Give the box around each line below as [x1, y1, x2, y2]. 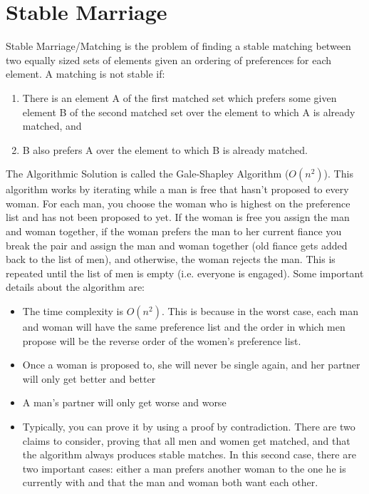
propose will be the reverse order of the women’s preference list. [22, 333, 301, 348]
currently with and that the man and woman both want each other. [22, 475, 318, 490]
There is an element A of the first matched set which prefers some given [22, 90, 337, 105]
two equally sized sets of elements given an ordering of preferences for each [6, 52, 332, 67]
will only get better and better [22, 371, 156, 386]
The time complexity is [22, 304, 124, 319]
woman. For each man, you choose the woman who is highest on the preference [6, 195, 350, 210]
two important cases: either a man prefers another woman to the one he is [22, 460, 346, 475]
